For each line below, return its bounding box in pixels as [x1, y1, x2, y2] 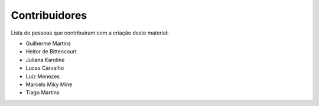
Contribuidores [11, 9, 87, 22]
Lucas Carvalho [25, 64, 64, 71]
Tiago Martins [25, 89, 60, 96]
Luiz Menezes [25, 73, 60, 80]
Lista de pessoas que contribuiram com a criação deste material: [11, 29, 169, 36]
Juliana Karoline [25, 56, 65, 63]
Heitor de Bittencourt [25, 48, 77, 55]
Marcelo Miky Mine [25, 81, 73, 88]
